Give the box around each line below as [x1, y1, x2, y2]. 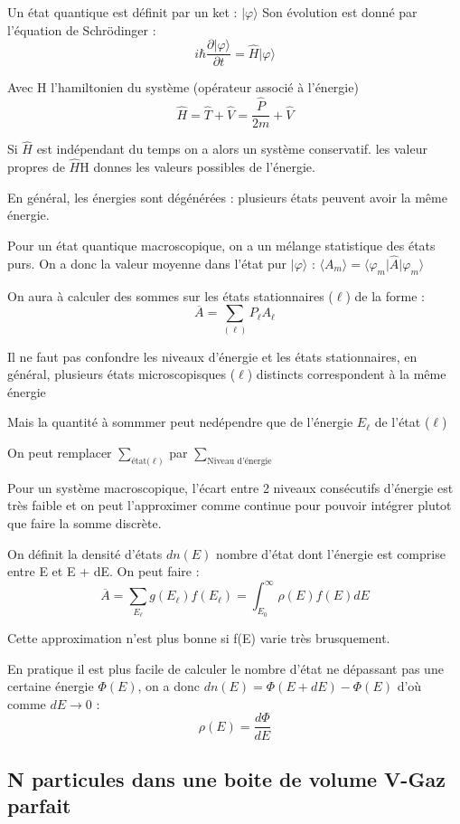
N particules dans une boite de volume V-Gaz [7, 764, 446, 792]
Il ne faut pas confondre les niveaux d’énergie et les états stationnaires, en [7, 346, 418, 365]
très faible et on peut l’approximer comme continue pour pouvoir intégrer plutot [7, 496, 452, 515]
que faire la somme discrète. [7, 514, 162, 533]
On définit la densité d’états [7, 544, 163, 563]
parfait [7, 791, 71, 819]
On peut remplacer [7, 443, 112, 462]
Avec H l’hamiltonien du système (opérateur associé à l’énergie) [7, 78, 359, 97]
